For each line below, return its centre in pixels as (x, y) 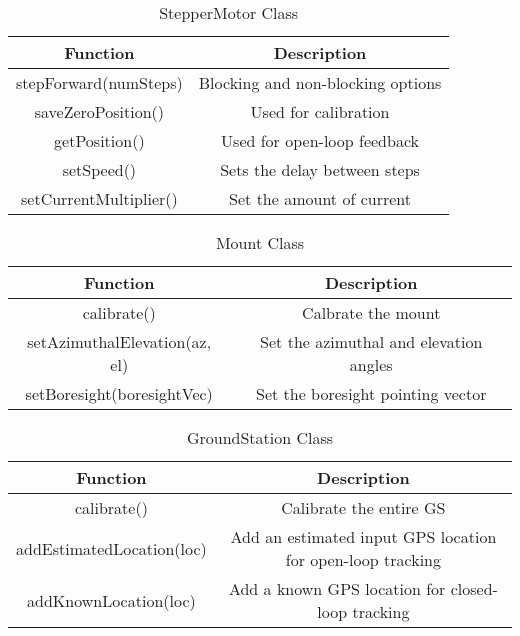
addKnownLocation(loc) (111, 600)
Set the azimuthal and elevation (371, 341)
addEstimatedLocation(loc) (111, 548)
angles (371, 364)
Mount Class (260, 242)
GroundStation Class (260, 437)
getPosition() (99, 140)
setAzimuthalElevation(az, (119, 341)
